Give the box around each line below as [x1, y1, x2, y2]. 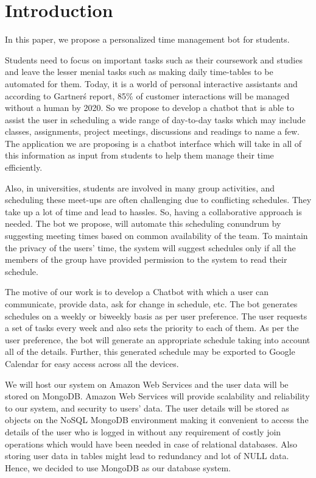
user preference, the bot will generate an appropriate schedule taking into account [5, 333, 311, 346]
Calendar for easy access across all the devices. [5, 357, 179, 369]
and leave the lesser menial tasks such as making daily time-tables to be [5, 65, 273, 78]
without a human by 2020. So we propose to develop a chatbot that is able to [5, 101, 295, 114]
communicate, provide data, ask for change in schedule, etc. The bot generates [5, 298, 298, 310]
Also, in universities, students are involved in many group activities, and [5, 181, 275, 194]
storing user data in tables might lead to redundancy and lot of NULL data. [5, 449, 289, 462]
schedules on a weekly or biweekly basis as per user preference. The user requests [5, 309, 307, 322]
